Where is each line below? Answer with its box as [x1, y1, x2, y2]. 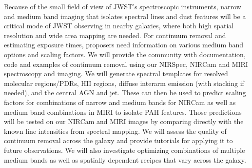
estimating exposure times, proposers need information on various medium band [4, 40, 244, 50]
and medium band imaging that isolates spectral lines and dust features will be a [4, 11, 246, 21]
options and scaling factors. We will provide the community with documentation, [4, 49, 246, 59]
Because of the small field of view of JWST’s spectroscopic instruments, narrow [4, 1, 241, 11]
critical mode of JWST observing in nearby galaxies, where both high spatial [4, 21, 234, 31]
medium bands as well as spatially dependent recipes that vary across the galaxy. [4, 154, 246, 165]
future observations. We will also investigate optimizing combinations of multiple [4, 145, 245, 155]
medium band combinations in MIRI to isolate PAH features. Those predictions [4, 106, 242, 117]
